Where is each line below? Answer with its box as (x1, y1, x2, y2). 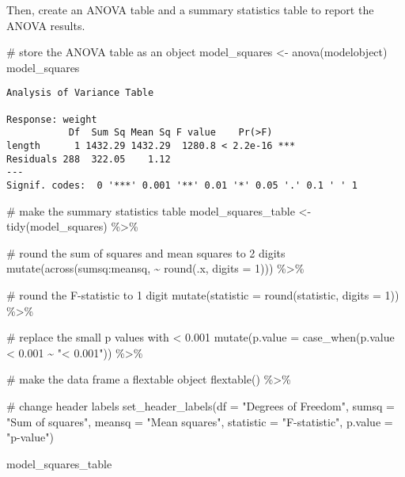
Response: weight (6, 113, 97, 125)
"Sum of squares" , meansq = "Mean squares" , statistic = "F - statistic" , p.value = (6, 413, 393, 429)
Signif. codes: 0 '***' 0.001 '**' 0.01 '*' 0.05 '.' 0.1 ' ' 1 (6, 179, 358, 191)
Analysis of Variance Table (6, 87, 154, 99)
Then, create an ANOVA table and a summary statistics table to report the (6, 2, 374, 17)
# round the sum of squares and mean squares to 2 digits (6, 244, 286, 261)
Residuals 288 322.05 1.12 (6, 153, 171, 165)
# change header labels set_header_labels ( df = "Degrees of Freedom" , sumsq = (6, 397, 395, 414)
